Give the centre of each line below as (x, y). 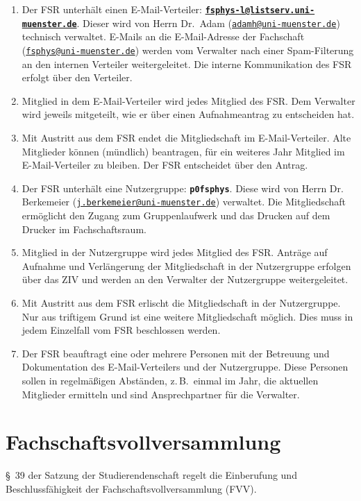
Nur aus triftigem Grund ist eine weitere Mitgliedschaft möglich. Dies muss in (187, 316)
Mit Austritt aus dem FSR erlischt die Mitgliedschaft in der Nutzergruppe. (181, 303)
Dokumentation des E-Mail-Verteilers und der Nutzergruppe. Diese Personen (185, 367)
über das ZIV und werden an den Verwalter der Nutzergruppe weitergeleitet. (185, 279)
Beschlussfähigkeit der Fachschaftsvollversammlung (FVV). (131, 488)
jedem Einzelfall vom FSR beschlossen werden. (121, 330)
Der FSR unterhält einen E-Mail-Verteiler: (112, 9)
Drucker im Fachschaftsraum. (84, 229)
